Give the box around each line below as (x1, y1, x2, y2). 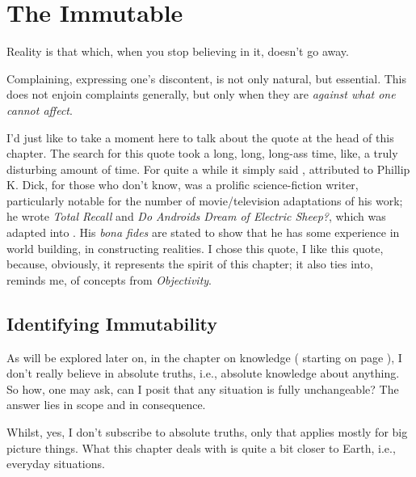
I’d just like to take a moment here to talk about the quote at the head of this (6, 129, 394, 146)
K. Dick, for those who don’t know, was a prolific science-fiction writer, (6, 176, 359, 193)
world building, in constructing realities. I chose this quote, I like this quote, (6, 239, 384, 256)
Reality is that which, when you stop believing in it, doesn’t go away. (6, 43, 349, 60)
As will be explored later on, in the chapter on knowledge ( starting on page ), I (6, 348, 402, 365)
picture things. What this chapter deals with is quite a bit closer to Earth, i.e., (6, 439, 396, 456)
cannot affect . (6, 101, 73, 118)
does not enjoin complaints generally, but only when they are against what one (6, 86, 396, 103)
